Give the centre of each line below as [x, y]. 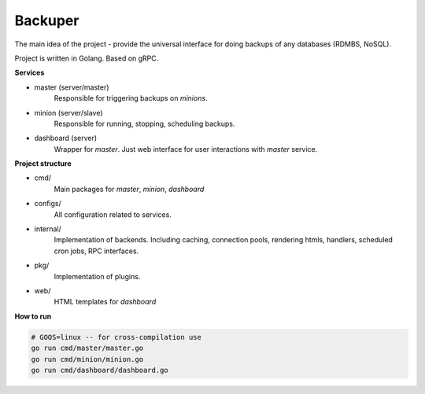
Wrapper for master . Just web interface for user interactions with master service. [186, 149]
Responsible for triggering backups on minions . [131, 98]
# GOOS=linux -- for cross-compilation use [116, 337]
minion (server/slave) [68, 112]
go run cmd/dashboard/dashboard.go [100, 370]
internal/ [48, 229]
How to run [33, 316]
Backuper [47, 20]
